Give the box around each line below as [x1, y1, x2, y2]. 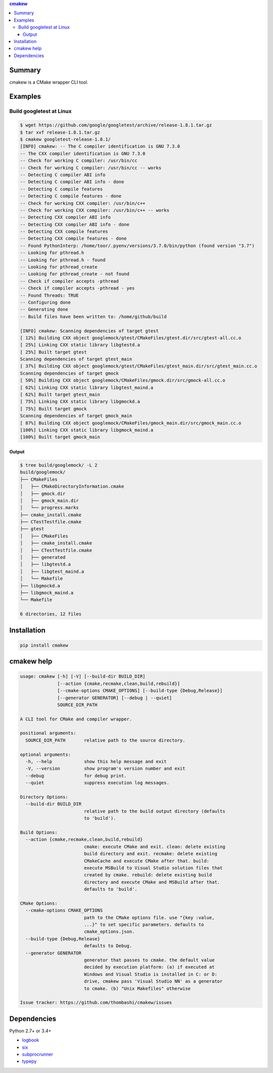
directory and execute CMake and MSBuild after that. [83, 879, 220, 885]
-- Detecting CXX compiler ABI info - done [20, 221, 130, 227]
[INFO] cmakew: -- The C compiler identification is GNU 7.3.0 [20, 143, 180, 149]
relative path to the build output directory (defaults [83, 808, 225, 814]
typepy [22, 1058, 37, 1064]
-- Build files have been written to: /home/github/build [20, 314, 167, 319]
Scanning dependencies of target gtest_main [20, 356, 132, 362]
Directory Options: [20, 794, 68, 800]
